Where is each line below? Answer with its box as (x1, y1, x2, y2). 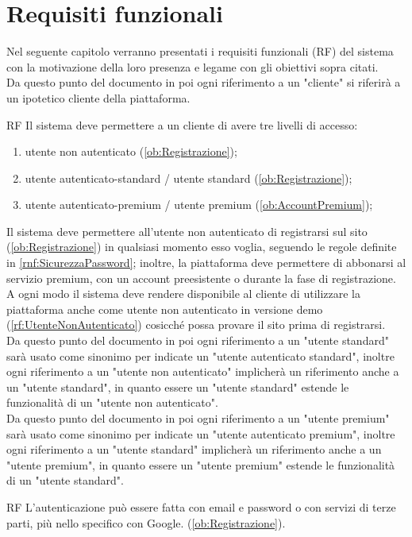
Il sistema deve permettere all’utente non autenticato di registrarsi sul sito (6, 222, 368, 239)
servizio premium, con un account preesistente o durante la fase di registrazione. (6, 269, 396, 286)
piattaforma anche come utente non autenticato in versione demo (6, 300, 323, 317)
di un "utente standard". (6, 472, 124, 489)
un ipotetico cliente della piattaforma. (6, 89, 191, 106)
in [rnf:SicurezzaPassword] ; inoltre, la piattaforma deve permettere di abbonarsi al (6, 254, 406, 271)
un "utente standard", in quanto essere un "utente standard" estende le (6, 378, 349, 395)
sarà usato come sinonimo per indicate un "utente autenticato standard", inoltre (6, 347, 395, 364)
